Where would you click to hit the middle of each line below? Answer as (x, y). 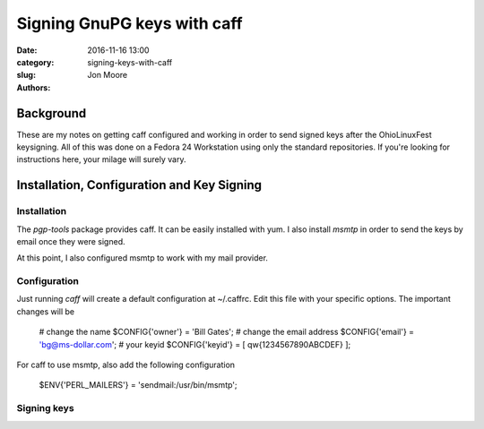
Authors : (34, 87)
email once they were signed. (71, 241)
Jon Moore (108, 75)
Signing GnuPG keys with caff (130, 23)
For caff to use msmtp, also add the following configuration (126, 365)
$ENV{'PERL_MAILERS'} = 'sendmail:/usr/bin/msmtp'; (138, 385)
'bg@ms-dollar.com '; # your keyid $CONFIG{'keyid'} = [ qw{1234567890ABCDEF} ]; (195, 344)
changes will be (46, 311)
